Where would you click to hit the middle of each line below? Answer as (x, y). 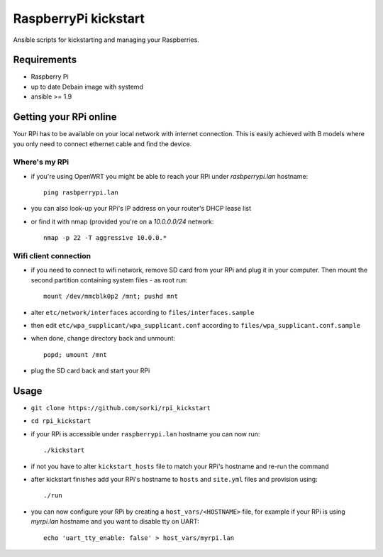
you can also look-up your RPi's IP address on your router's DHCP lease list (141, 209)
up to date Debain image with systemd (87, 87)
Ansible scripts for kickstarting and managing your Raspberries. (106, 40)
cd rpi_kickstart (61, 421)
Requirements (45, 60)
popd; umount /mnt (76, 354)
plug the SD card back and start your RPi (90, 371)
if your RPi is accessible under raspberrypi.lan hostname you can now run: (145, 434)
